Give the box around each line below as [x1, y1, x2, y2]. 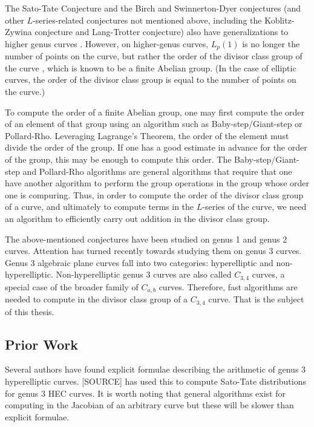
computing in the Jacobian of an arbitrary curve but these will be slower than [5, 399, 294, 411]
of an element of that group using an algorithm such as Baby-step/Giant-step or [5, 117, 303, 130]
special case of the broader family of [5, 280, 139, 293]
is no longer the [242, 37, 300, 50]
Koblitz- [264, 13, 295, 26]
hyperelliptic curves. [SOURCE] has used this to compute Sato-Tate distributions [5, 375, 306, 388]
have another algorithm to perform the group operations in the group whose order [5, 177, 309, 189]
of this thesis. [5, 305, 54, 318]
